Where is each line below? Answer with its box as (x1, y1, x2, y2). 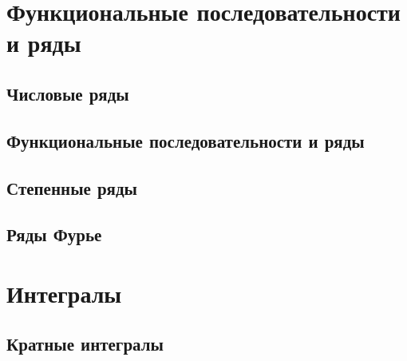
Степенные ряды (6, 175, 137, 200)
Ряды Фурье (6, 222, 102, 247)
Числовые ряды (6, 81, 129, 105)
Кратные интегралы (6, 331, 164, 356)
